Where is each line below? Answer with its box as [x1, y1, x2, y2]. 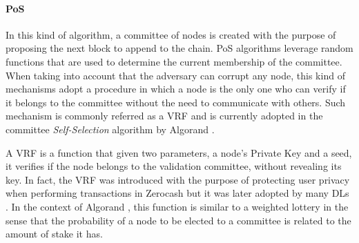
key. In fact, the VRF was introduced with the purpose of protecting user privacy [6, 172, 350, 186]
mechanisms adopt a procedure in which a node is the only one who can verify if [6, 81, 346, 96]
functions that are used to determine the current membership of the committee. [6, 54, 342, 68]
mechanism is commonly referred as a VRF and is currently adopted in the [6, 108, 323, 123]
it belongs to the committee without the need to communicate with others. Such [6, 95, 346, 109]
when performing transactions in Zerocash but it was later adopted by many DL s [6, 186, 349, 200]
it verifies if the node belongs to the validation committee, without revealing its [6, 159, 342, 173]
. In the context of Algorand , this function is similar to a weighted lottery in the [6, 199, 349, 213]
